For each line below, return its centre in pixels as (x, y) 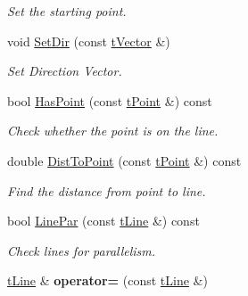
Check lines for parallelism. (82, 250)
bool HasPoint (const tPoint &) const (110, 100)
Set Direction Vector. (65, 71)
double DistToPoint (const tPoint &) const (124, 160)
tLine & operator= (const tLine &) (107, 280)
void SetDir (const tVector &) (89, 41)
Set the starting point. (67, 11)
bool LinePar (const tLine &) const (103, 221)
